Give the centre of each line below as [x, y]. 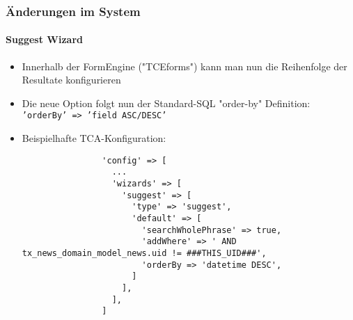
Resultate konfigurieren [71, 80]
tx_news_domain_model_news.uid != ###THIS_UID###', [144, 253]
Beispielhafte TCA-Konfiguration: [94, 138]
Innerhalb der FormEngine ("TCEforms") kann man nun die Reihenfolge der [185, 66]
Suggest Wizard [45, 39]
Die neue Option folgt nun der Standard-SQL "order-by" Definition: [166, 103]
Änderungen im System [73, 11]
